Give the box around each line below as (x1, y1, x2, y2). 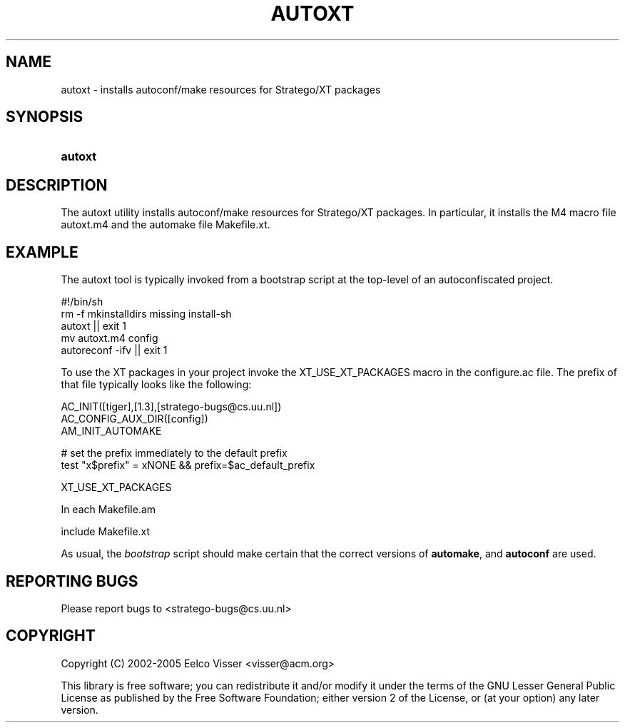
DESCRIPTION (6, 176, 108, 194)
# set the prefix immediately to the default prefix (61, 447, 288, 460)
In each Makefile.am (61, 503, 156, 516)
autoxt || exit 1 (61, 320, 126, 333)
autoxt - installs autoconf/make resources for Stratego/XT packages (61, 83, 381, 96)
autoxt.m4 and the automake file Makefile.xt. (61, 218, 270, 231)
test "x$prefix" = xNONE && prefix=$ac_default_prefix (61, 459, 315, 472)
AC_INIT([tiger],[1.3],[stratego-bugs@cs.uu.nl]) (61, 400, 282, 413)
